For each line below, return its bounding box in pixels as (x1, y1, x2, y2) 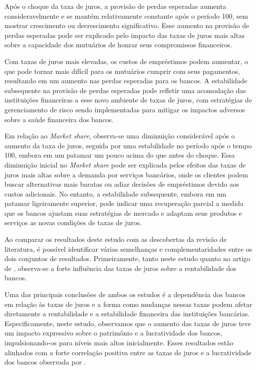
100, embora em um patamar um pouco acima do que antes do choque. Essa (4, 150, 235, 160)
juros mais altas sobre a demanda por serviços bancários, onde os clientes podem (4, 169, 248, 179)
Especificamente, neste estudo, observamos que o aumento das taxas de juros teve (4, 318, 251, 328)
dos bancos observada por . (4, 357, 86, 367)
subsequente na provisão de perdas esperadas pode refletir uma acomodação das (4, 85, 246, 95)
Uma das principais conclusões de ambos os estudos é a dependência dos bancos (4, 289, 246, 300)
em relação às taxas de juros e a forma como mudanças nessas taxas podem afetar (4, 299, 253, 309)
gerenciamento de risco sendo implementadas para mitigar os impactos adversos (4, 104, 245, 114)
